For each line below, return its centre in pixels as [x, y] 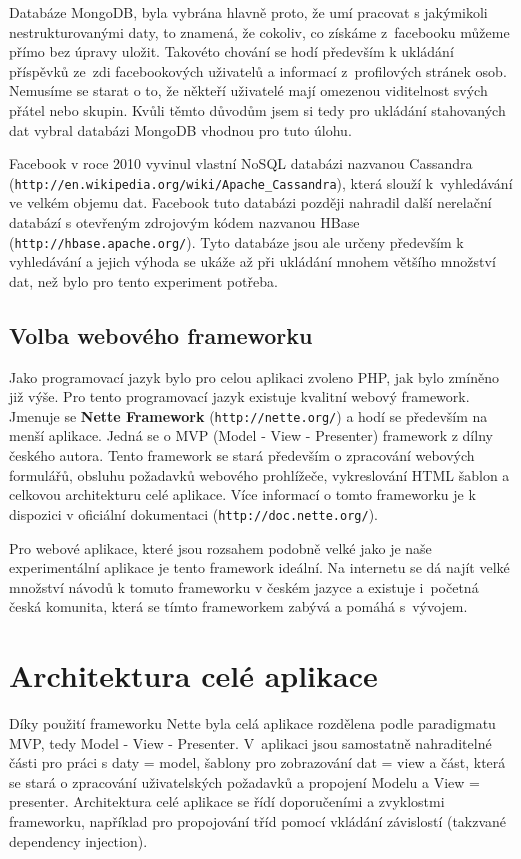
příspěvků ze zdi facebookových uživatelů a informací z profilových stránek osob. [258, 70]
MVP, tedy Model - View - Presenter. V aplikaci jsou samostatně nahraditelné [250, 742]
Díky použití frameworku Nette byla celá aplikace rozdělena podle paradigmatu [252, 723]
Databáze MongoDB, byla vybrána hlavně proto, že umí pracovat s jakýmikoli [248, 12]
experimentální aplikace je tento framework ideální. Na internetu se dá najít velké [259, 567]
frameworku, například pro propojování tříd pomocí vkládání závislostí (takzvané [258, 820]
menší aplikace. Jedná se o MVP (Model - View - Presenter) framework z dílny [251, 435]
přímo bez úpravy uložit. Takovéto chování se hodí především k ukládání [231, 51]
